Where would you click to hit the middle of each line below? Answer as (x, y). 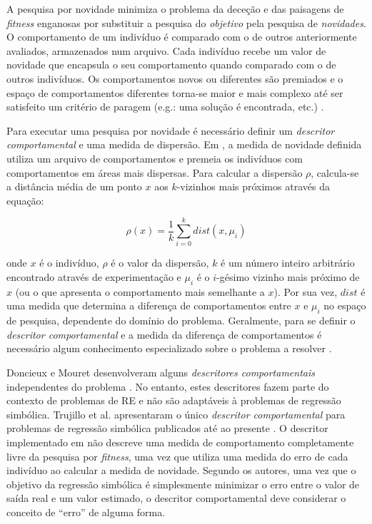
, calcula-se (335, 172)
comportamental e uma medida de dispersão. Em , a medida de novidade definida (184, 144)
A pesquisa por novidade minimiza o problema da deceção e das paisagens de (175, 9)
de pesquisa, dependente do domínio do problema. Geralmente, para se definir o (181, 320)
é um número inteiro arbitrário (288, 263)
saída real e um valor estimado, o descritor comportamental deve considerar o (176, 498)
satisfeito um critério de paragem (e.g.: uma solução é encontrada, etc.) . (165, 107)
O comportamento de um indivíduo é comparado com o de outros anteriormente (182, 37)
